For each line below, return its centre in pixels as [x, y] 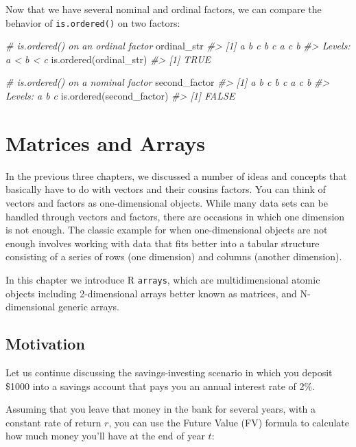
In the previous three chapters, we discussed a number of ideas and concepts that [176, 175]
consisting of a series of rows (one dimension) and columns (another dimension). [174, 256]
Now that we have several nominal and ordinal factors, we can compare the [164, 9]
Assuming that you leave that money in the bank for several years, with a [161, 409]
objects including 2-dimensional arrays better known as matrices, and [151, 293]
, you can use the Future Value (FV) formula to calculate [229, 422]
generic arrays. [89, 307]
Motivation [45, 344]
